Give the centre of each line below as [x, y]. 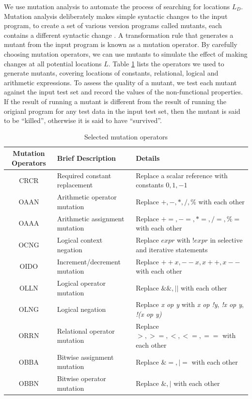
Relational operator [86, 330]
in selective [226, 240]
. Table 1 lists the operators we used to [166, 63]
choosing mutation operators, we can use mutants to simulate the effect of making [126, 54]
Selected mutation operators [126, 136]
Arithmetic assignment [91, 218]
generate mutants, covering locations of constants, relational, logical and [111, 73]
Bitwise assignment [85, 357]
